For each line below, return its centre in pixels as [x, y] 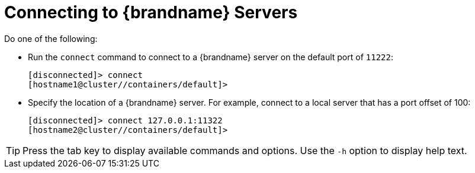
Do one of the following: [51, 38]
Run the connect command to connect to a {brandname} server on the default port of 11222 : [211, 57]
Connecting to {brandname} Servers [151, 12]
